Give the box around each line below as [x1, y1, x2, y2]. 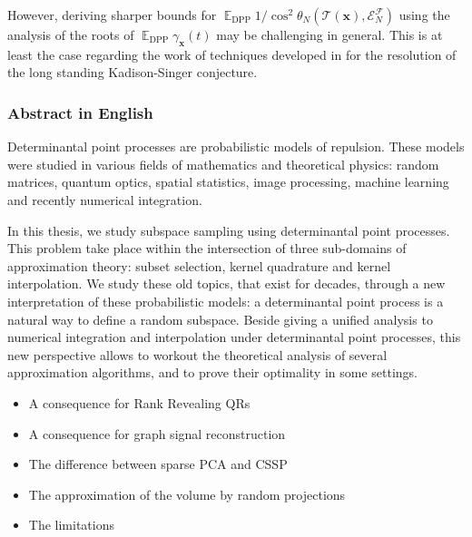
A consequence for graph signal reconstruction [28, 424, 286, 443]
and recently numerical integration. [7, 190, 202, 209]
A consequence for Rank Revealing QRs [28, 393, 251, 412]
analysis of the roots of [7, 25, 134, 44]
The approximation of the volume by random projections [28, 484, 346, 503]
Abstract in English [7, 101, 153, 123]
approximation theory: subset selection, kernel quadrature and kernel [7, 256, 391, 275]
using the [398, 5, 450, 24]
